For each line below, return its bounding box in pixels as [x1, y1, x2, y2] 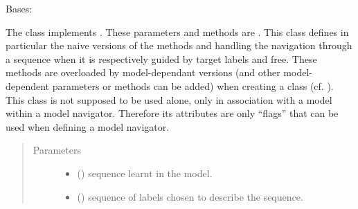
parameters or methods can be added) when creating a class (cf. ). [52, 78, 334, 93]
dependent [6, 78, 50, 93]
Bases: [6, 1, 33, 15]
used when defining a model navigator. [6, 119, 170, 134]
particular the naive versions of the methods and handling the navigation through [6, 38, 352, 53]
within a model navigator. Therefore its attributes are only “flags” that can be [6, 106, 339, 120]
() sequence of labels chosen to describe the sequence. [77, 189, 303, 203]
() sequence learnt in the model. [77, 165, 213, 180]
